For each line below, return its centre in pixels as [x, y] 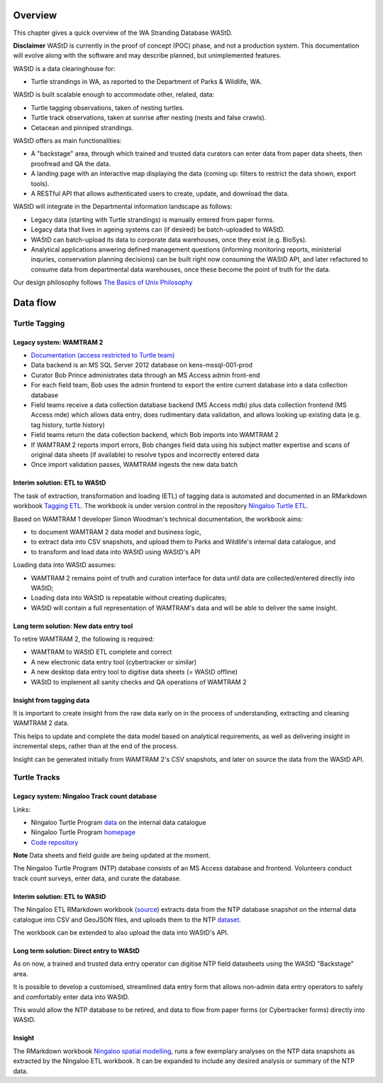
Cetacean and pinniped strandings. [82, 127]
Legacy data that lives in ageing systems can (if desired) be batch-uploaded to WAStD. [158, 230]
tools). [40, 183]
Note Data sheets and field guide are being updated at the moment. [112, 856]
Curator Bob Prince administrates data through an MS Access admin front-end [145, 375]
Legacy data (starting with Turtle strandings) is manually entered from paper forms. [152, 220]
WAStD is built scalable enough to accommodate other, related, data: [114, 95]
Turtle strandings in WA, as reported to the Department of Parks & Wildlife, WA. [146, 82]
